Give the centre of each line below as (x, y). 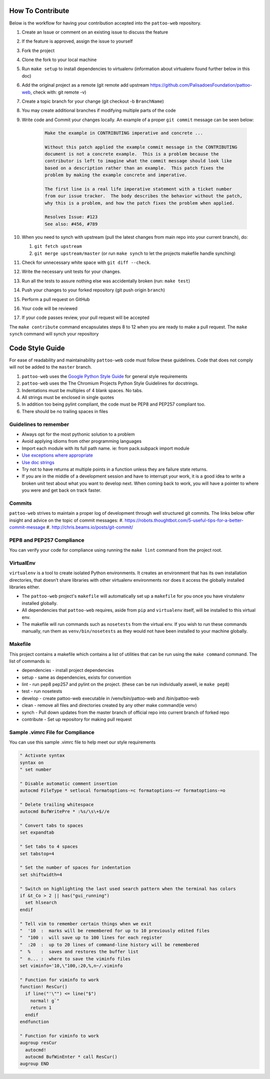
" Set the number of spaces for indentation (75, 868)
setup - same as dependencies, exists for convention (76, 677)
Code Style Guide (37, 348)
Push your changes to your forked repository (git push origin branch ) (93, 290)
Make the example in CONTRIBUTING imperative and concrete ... (124, 133)
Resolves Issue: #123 (71, 217)
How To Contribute (39, 11)
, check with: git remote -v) (58, 92)
